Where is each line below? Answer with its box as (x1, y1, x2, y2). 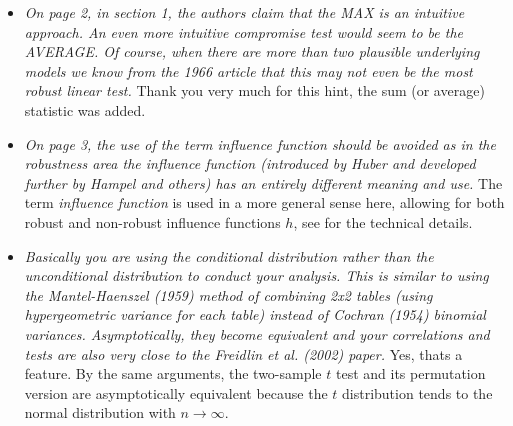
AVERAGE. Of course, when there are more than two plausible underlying (24, 41, 480, 62)
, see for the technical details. (293, 211, 473, 232)
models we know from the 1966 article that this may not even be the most (24, 60, 473, 81)
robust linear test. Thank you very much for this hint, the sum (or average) (24, 80, 485, 101)
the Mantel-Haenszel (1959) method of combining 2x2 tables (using (24, 284, 433, 305)
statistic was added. (24, 99, 146, 120)
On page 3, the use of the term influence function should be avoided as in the (24, 133, 496, 154)
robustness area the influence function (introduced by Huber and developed (24, 153, 476, 174)
